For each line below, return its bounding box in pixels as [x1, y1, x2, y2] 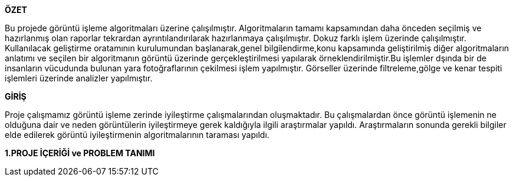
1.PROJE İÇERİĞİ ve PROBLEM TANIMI [5, 148, 155, 158]
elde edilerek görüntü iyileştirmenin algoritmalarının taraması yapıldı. [5, 130, 269, 140]
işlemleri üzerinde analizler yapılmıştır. [5, 73, 153, 83]
